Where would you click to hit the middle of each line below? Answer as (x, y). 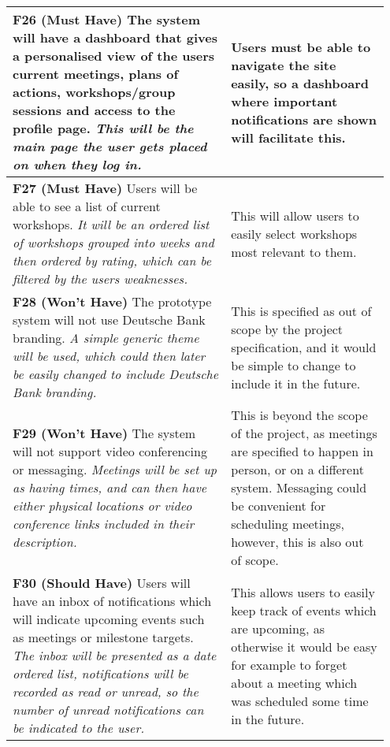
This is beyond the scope (299, 415)
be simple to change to (293, 365)
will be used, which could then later (109, 356)
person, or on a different (297, 469)
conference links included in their (104, 524)
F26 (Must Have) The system (106, 19)
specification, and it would (304, 347)
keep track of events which (304, 610)
